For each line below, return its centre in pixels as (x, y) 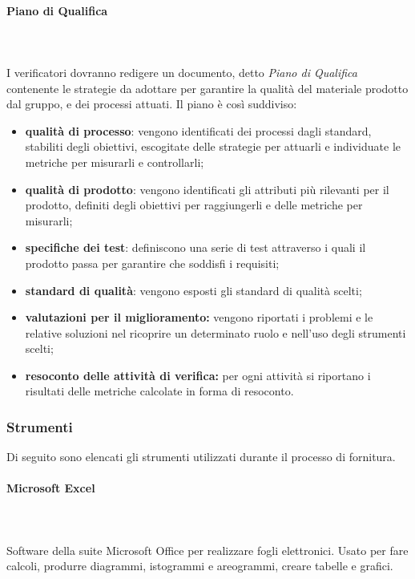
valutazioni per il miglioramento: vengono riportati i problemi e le (199, 317)
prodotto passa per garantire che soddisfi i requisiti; (152, 263)
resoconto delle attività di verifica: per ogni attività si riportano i (198, 375)
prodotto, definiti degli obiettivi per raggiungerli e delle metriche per (194, 205)
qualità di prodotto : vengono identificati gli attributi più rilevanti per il (207, 189)
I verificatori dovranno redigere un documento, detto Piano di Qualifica (182, 72)
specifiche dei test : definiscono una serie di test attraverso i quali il (195, 247)
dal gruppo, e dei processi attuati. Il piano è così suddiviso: (152, 104)
